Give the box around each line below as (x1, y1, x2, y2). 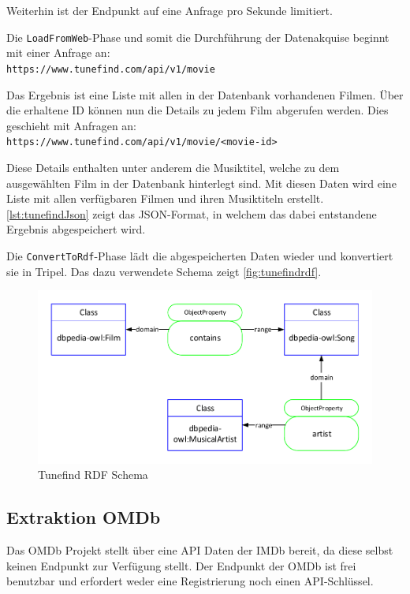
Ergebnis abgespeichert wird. (6, 221, 146, 237)
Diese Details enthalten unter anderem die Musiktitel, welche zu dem (6, 159, 340, 175)
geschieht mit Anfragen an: (6, 117, 137, 133)
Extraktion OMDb (6, 505, 161, 529)
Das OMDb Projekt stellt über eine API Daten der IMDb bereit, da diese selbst (6, 542, 393, 559)
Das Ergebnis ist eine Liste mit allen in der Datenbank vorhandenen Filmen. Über (6, 86, 404, 103)
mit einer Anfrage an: (6, 44, 110, 61)
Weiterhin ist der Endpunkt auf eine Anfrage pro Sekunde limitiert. (6, 2, 333, 18)
